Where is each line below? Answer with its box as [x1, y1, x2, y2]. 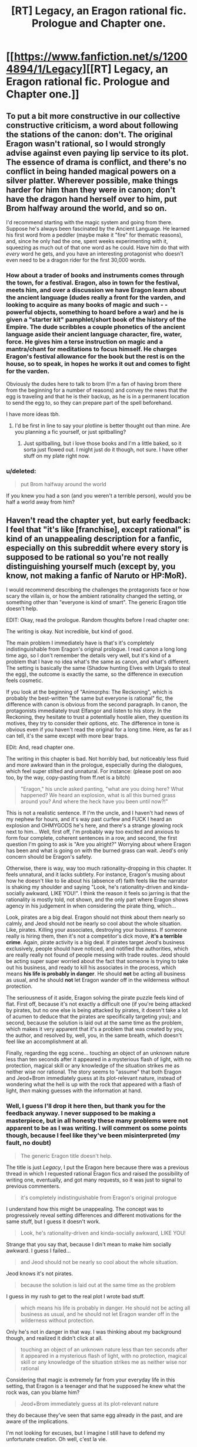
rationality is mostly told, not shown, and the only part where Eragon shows [6, 896, 189, 903]
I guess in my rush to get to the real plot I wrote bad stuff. [6, 1292, 145, 1299]
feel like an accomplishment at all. [6, 1038, 88, 1045]
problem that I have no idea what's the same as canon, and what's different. [6, 658, 190, 665]
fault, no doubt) [6, 1139, 52, 1147]
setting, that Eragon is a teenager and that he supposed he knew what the [6, 1382, 185, 1389]
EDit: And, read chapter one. [6, 744, 75, 751]
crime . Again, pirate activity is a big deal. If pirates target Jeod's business [6, 939, 185, 946]
